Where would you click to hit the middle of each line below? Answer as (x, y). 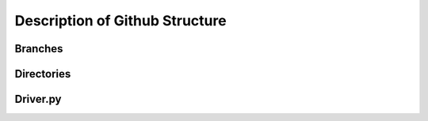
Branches (39, 49)
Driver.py (38, 99)
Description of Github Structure (120, 21)
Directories (43, 74)
